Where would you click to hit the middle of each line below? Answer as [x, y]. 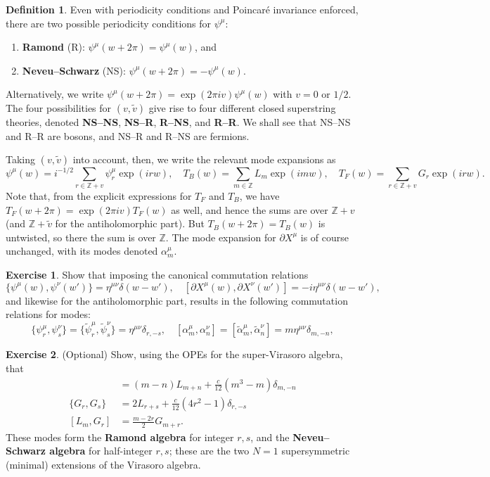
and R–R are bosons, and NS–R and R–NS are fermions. [128, 135]
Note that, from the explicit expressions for [99, 195]
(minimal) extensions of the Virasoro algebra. [103, 464]
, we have [259, 195]
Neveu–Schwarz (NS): [74, 70]
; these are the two [209, 451]
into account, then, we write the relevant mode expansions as [204, 159]
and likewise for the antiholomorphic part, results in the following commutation [177, 300]
